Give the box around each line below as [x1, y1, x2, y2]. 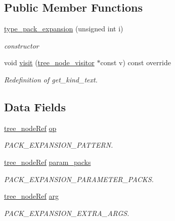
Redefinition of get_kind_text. [4, 74, 98, 84]
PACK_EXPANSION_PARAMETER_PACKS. [4, 173, 154, 184]
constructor [4, 40, 39, 51]
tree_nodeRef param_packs [4, 156, 91, 167]
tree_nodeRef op [4, 122, 57, 133]
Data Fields [4, 99, 66, 114]
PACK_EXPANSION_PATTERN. [4, 140, 113, 150]
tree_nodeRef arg [4, 191, 59, 201]
